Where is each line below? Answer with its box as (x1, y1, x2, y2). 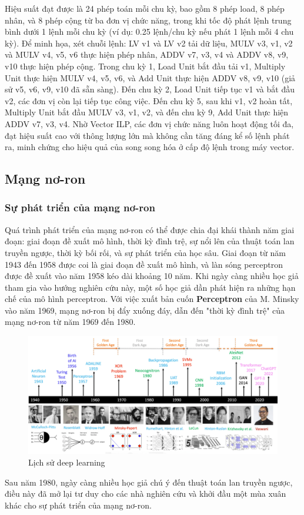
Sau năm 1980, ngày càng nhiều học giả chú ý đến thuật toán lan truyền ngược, (5, 476, 293, 488)
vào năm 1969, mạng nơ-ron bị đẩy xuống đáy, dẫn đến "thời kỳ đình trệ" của (5, 304, 285, 316)
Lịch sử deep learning (28, 456, 105, 469)
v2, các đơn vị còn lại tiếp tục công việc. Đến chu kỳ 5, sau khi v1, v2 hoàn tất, (5, 94, 293, 107)
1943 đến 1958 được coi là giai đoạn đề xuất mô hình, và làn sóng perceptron (5, 258, 283, 270)
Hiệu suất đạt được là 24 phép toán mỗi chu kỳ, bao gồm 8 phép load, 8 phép (5, 2, 285, 14)
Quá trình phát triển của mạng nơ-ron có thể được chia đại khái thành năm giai (5, 223, 295, 235)
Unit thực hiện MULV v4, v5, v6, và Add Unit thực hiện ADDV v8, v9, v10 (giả (5, 71, 296, 84)
